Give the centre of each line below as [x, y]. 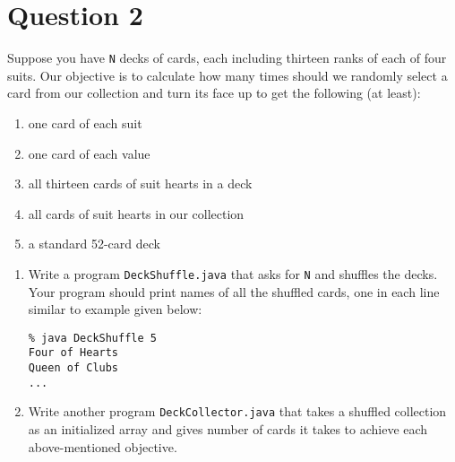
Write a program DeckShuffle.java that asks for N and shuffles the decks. [233, 273]
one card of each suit [85, 122]
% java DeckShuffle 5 [92, 338]
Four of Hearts [73, 353]
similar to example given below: [115, 309]
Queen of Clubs [73, 368]
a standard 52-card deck [94, 244]
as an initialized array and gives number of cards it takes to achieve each [228, 429]
